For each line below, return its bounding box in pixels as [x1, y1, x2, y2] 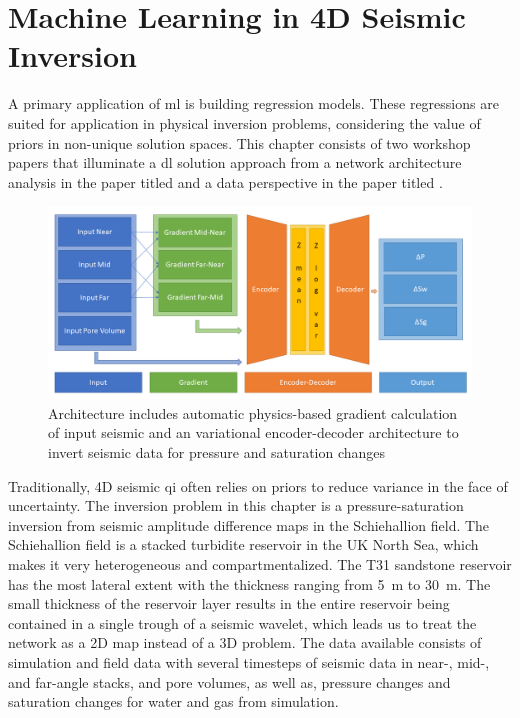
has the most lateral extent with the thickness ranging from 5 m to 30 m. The [8, 573, 491, 594]
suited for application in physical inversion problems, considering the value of [8, 112, 481, 133]
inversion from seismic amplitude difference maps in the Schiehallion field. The [8, 514, 490, 535]
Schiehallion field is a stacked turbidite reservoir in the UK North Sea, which [8, 534, 479, 555]
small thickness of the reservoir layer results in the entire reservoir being [8, 593, 450, 614]
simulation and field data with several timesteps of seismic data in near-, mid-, [8, 651, 490, 672]
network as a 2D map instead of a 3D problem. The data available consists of [8, 632, 482, 653]
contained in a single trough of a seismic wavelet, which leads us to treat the [8, 612, 477, 633]
